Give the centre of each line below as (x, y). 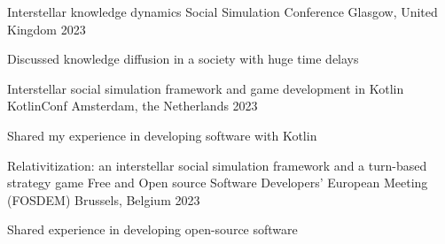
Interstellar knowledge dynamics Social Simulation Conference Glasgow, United (222, 11)
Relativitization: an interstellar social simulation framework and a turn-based (217, 165)
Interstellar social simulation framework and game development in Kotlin (206, 88)
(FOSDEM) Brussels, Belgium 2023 (104, 199)
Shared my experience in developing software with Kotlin (162, 135)
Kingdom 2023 (47, 29)
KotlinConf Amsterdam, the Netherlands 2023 (133, 106)
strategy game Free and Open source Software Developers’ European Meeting (218, 183)
